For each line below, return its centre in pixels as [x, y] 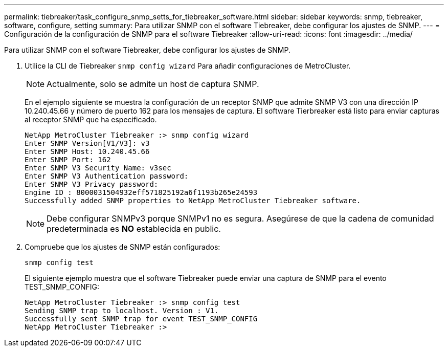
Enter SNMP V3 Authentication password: [107, 176]
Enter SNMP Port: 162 [68, 160]
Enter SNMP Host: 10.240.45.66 [87, 151]
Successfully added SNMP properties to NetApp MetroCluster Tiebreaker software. [193, 201]
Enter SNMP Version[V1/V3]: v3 [87, 143]
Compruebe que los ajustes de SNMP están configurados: [122, 247]
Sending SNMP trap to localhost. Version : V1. [122, 311]
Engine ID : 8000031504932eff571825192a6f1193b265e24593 [141, 192]
